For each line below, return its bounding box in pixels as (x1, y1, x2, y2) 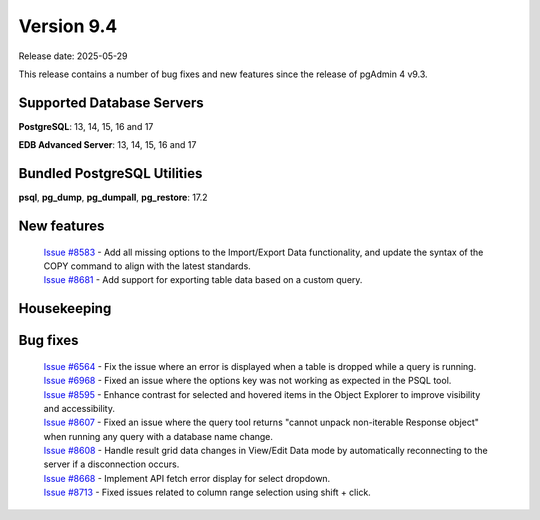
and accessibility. (43, 402, 115, 414)
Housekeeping (18, 300, 112, 317)
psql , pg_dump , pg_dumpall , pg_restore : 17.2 (18, 191, 209, 204)
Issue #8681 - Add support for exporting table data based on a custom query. (43, 274, 363, 286)
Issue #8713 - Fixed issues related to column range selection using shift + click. (43, 486, 372, 499)
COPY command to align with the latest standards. (43, 260, 252, 272)
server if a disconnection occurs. (43, 458, 180, 470)
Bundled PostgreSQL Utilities (18, 165, 203, 182)
